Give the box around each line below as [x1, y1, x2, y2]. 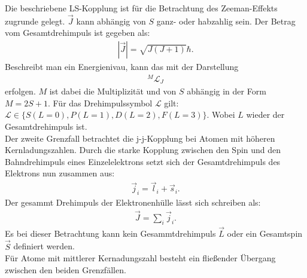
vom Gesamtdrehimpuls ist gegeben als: [5, 26, 150, 39]
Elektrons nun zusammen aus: [5, 167, 115, 179]
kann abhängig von [76, 14, 146, 27]
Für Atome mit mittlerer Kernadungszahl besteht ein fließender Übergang [5, 252, 276, 264]
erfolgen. [5, 85, 36, 97]
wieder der [246, 108, 285, 121]
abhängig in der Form [187, 85, 266, 97]
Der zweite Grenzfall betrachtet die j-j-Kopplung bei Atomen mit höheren [5, 132, 275, 144]
